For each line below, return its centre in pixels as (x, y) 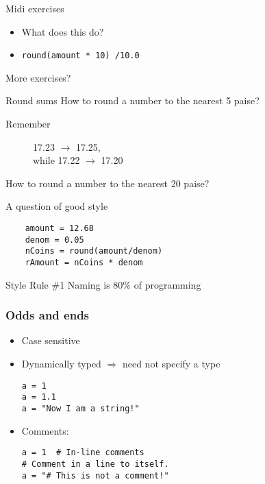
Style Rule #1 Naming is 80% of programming (103, 284)
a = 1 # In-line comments (83, 453)
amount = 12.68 (59, 228)
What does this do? (63, 31)
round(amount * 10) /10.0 (80, 56)
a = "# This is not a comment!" (95, 475)
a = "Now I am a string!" (80, 408)
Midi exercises (35, 8)
